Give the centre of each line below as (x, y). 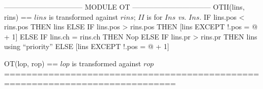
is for (155, 16)
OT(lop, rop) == (31, 63)
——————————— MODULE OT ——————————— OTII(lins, (124, 7)
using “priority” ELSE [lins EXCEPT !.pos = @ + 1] (87, 46)
